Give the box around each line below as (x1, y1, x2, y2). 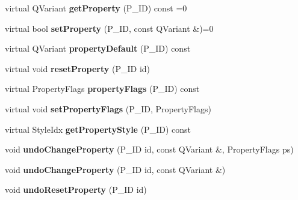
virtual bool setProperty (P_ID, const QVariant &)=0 (5, 22, 214, 34)
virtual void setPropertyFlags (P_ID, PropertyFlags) (5, 102, 211, 115)
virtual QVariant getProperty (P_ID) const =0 (5, 2, 187, 14)
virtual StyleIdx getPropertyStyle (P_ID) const (5, 123, 191, 135)
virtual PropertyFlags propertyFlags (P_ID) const (5, 82, 200, 95)
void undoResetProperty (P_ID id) (5, 183, 147, 196)
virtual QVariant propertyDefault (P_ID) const (5, 42, 191, 55)
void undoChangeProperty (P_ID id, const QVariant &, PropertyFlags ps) (5, 143, 294, 156)
